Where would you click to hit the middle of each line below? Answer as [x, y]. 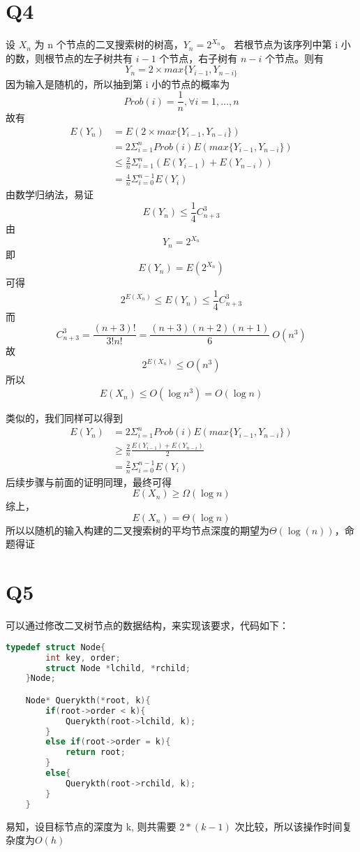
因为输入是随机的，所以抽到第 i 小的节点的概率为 [118, 83]
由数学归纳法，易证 [50, 194]
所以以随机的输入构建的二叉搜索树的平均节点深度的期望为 [137, 530]
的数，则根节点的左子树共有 [69, 58]
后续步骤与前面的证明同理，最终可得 [89, 482]
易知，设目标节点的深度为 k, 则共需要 [91, 826]
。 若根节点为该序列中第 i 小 [286, 44]
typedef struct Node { [56, 647]
